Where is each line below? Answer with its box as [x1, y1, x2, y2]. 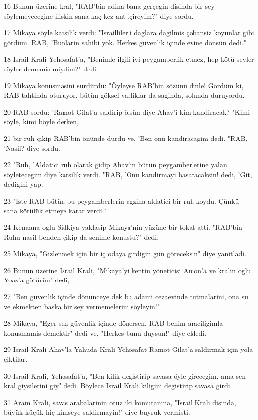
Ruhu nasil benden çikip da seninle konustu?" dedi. [4, 231, 159, 242]
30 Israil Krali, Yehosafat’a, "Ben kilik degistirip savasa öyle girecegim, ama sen [4, 370, 246, 381]
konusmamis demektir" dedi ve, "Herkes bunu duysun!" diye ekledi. [4, 327, 207, 338]
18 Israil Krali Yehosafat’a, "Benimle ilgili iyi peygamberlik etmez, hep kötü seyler [4, 54, 254, 64]
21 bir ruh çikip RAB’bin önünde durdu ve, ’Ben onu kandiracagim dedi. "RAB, [4, 133, 248, 143]
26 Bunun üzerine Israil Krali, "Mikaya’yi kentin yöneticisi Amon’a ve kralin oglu [4, 265, 251, 275]
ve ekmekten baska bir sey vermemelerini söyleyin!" [4, 301, 160, 311]
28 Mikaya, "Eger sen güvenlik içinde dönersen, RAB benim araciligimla [4, 318, 223, 328]
